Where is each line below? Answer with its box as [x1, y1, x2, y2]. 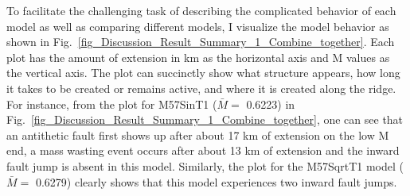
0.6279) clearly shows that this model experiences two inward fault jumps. [35, 173, 397, 190]
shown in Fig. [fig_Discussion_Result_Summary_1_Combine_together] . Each [6, 33, 395, 50]
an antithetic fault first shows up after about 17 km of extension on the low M [6, 126, 389, 143]
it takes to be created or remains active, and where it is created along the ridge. [6, 79, 396, 96]
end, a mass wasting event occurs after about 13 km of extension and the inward [6, 142, 400, 159]
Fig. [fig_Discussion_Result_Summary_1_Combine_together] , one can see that [6, 111, 404, 128]
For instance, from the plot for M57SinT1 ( [6, 95, 217, 112]
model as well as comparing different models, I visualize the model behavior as [6, 17, 389, 34]
